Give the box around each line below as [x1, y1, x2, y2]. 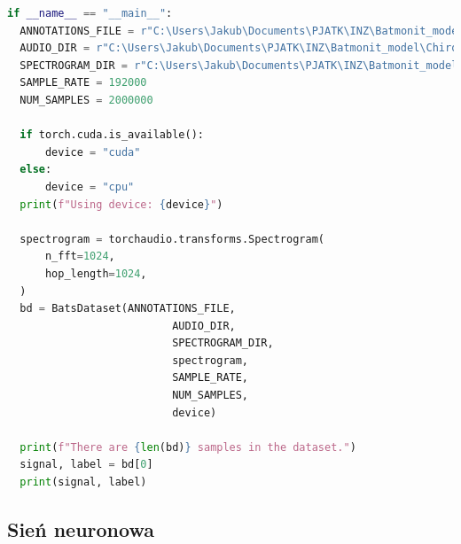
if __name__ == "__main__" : [7, 7, 173, 19]
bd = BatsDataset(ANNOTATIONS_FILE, [20, 302, 236, 315]
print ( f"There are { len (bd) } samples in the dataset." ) [20, 440, 356, 454]
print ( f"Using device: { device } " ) [20, 198, 223, 211]
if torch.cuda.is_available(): [20, 128, 204, 142]
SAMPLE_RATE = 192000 [20, 76, 147, 89]
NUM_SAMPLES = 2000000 [20, 93, 153, 106]
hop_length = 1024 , [44, 267, 147, 280]
